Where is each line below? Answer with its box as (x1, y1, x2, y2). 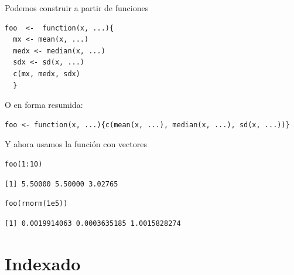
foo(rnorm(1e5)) (5, 199, 68, 208)
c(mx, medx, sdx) (13, 69, 80, 78)
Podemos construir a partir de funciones (5, 2, 149, 13)
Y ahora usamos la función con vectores (5, 138, 147, 150)
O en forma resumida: (5, 99, 83, 111)
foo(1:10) (5, 159, 43, 168)
